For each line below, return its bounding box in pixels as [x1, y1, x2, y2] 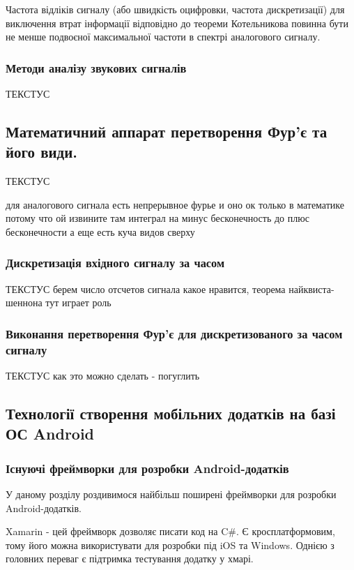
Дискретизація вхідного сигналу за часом [6, 254, 225, 271]
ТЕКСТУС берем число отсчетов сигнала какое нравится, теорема [6, 281, 286, 296]
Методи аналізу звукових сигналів [6, 59, 187, 76]
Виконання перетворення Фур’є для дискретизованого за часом [6, 324, 343, 342]
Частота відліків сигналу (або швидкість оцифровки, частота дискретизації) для [6, 2, 345, 16]
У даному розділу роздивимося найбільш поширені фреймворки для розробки [6, 487, 337, 502]
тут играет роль [45, 295, 111, 310]
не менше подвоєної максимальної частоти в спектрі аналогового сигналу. [6, 29, 321, 44]
